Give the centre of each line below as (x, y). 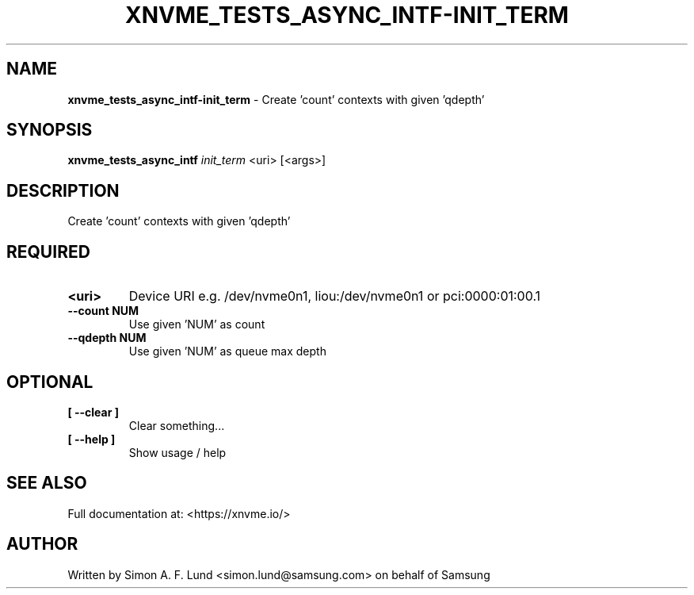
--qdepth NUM (107, 338)
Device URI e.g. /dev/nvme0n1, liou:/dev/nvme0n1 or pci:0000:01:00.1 (335, 296)
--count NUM (103, 311)
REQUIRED (48, 251)
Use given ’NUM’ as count (197, 324)
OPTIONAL (50, 382)
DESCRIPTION (63, 190)
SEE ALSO (47, 483)
